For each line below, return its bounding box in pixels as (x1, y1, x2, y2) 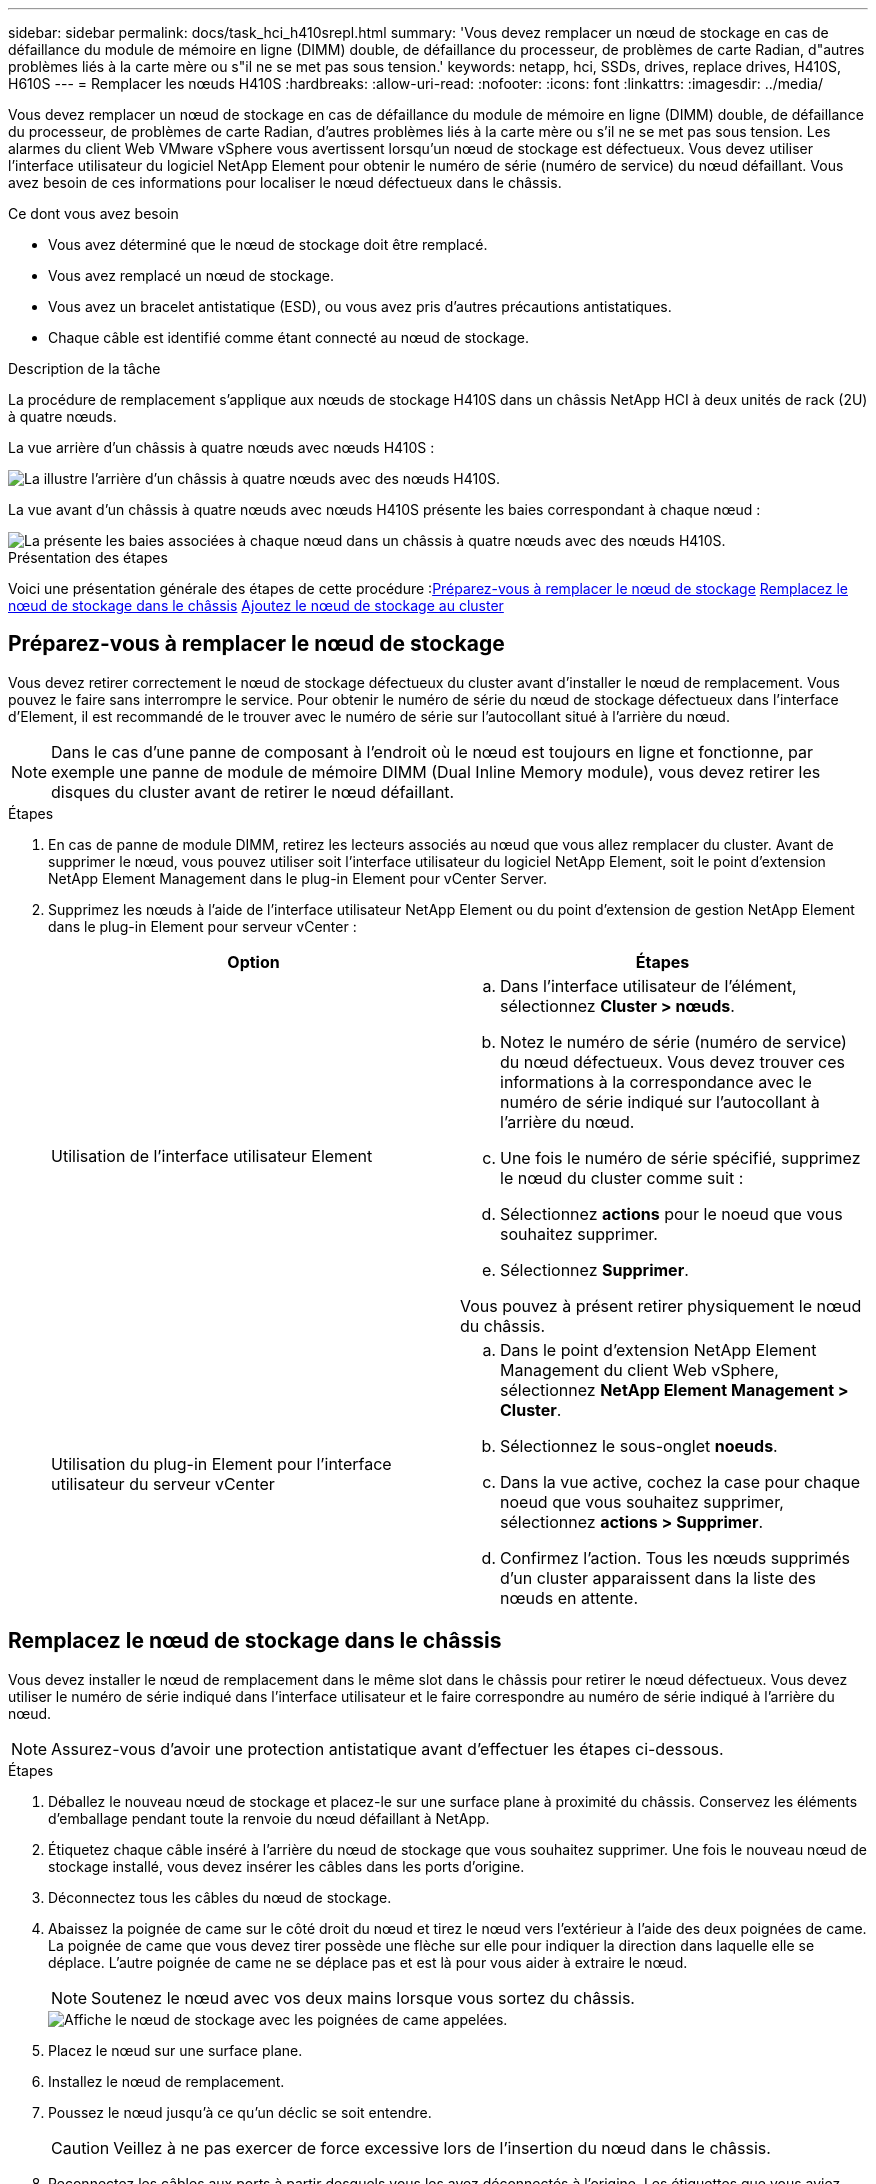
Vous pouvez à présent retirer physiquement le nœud (460, 1295, 862, 1316)
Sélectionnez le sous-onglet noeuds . (500, 1435, 778, 1456)
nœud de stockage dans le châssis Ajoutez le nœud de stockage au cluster (8, 597, 504, 614)
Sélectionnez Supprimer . (500, 1259, 689, 1280)
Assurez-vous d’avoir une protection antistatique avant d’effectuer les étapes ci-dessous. (51, 1738, 724, 1759)
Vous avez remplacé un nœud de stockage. (48, 267, 334, 284)
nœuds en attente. (500, 1587, 639, 1608)
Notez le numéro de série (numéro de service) (500, 1031, 847, 1052)
